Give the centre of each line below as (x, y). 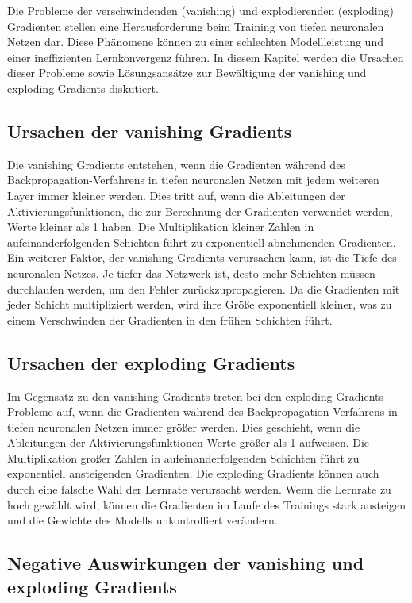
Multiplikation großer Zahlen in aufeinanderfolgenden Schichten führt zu (183, 457)
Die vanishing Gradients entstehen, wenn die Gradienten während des (176, 164)
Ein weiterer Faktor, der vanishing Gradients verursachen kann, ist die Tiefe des (202, 257)
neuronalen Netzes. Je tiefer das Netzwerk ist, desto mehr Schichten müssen (191, 273)
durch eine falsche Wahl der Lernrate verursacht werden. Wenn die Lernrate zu (199, 489)
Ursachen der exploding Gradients (151, 362)
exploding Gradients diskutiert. (83, 88)
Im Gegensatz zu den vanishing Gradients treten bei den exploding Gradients (196, 396)
